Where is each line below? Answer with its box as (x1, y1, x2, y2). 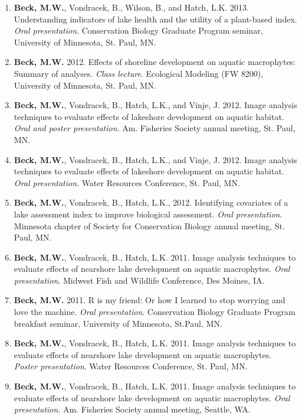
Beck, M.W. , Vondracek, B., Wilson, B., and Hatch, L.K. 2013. (14, 1, 249, 13)
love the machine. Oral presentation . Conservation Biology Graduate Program (14, 306, 296, 318)
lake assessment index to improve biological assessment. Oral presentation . (14, 207, 283, 220)
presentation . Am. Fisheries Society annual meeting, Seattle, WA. (14, 403, 251, 415)
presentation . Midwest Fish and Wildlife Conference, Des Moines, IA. (14, 274, 265, 286)
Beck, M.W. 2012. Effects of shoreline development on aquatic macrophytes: (14, 56, 296, 68)
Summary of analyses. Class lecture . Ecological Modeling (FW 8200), (14, 67, 264, 79)
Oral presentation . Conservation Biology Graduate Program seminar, (14, 24, 263, 37)
